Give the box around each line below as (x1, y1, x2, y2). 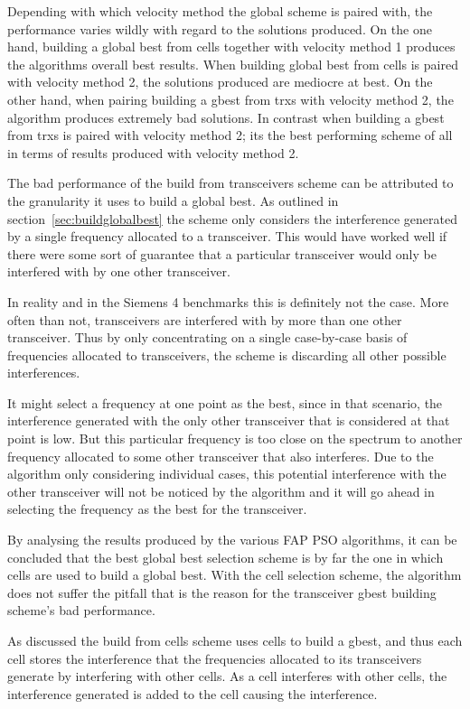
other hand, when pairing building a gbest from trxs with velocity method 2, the (7, 89, 454, 108)
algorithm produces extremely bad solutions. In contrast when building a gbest (7, 107, 445, 126)
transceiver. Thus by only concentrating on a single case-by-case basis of (7, 328, 408, 347)
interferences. (7, 363, 80, 382)
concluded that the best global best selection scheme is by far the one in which (7, 547, 444, 566)
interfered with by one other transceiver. (7, 262, 230, 281)
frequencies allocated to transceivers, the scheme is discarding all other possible (7, 345, 446, 364)
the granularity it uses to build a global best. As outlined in (7, 191, 339, 210)
